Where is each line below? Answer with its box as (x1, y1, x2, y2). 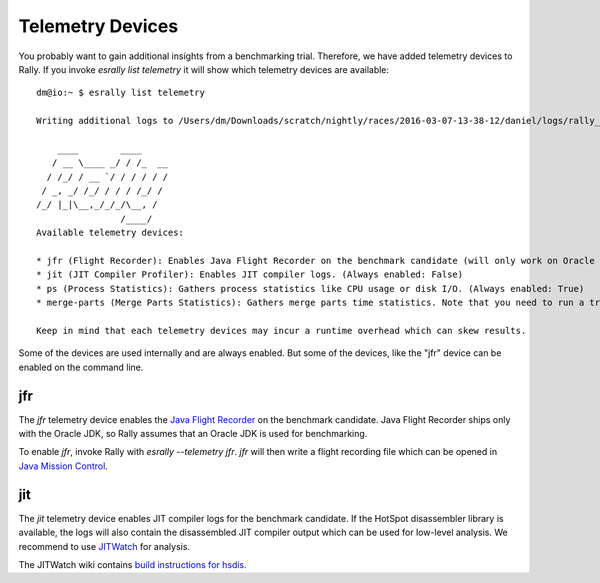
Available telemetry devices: (36, 227, 185, 239)
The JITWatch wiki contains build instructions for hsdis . (18, 558, 247, 570)
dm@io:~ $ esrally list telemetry (36, 87, 205, 99)
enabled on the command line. (18, 361, 144, 373)
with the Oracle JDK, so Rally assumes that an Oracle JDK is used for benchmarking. (18, 428, 368, 440)
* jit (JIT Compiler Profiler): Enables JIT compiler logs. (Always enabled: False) (36, 269, 464, 280)
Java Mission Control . (18, 460, 109, 472)
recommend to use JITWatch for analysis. (18, 540, 190, 552)
